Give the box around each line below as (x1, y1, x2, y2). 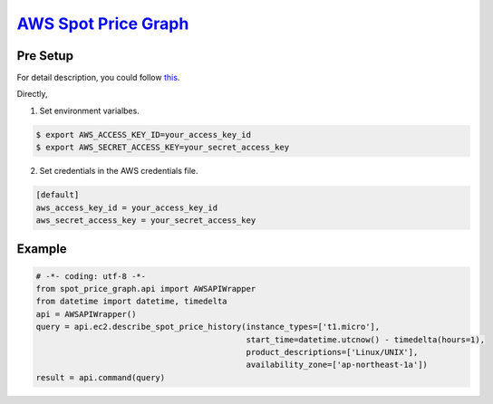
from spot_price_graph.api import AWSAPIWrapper (35, 284, 256, 293)
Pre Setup (16, 48, 74, 63)
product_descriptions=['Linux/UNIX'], (246, 347, 419, 357)
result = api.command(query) (35, 372, 166, 382)
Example (16, 241, 67, 257)
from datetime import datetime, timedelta (35, 296, 227, 307)
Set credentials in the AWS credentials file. (39, 166, 198, 177)
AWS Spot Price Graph (16, 14, 189, 34)
